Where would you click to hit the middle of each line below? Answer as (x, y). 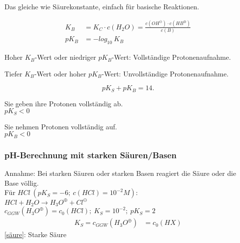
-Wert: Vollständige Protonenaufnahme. (171, 57)
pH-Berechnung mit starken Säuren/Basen (91, 155)
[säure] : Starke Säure (36, 234)
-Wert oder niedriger (65, 57)
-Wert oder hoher (60, 73)
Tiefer (13, 73)
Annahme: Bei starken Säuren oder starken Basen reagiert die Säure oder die (120, 173)
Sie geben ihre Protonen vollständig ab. (64, 103)
